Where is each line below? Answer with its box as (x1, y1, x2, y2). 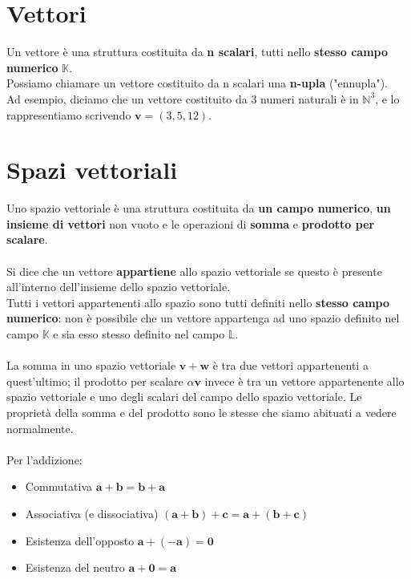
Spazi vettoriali (6, 153, 178, 186)
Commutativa (25, 478, 93, 495)
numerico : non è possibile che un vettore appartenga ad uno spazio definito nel (6, 310, 400, 326)
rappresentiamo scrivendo (6, 106, 131, 123)
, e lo (375, 90, 400, 107)
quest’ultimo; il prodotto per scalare (6, 372, 183, 389)
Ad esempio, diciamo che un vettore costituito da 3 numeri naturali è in (6, 90, 359, 107)
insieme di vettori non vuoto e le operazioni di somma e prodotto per (6, 215, 375, 232)
